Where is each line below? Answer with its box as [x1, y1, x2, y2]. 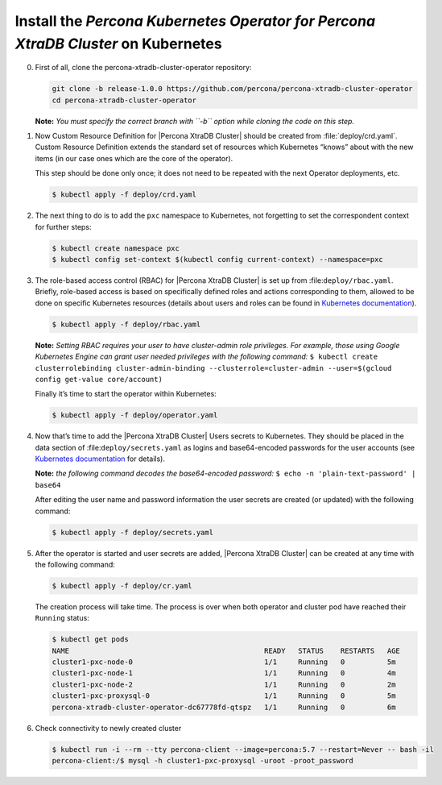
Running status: [35, 613, 90, 623]
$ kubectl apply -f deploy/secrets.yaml [52, 528, 213, 537]
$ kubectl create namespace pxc [52, 243, 180, 253]
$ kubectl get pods [52, 635, 129, 644]
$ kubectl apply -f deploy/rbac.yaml [52, 319, 201, 329]
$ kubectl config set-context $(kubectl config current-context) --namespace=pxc [52, 255, 384, 264]
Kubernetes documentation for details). [35, 454, 165, 463]
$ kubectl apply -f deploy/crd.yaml [52, 190, 197, 199]
